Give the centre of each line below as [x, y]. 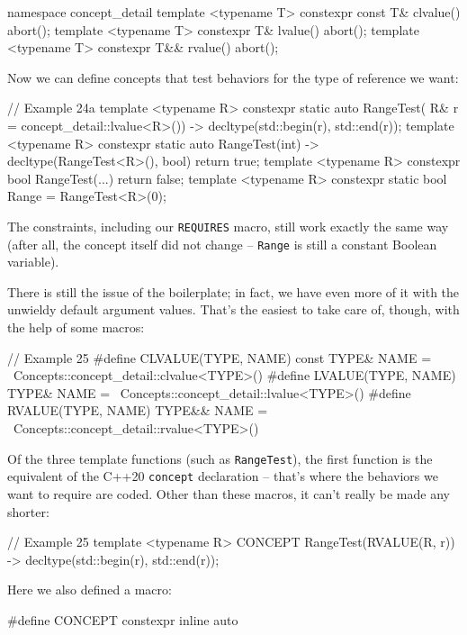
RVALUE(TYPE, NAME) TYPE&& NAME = [138, 410]
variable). [33, 262]
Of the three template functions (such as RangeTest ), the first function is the [220, 458]
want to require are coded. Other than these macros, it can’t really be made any [229, 493]
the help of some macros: [76, 327]
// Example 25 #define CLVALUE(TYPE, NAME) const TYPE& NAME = [220, 357]
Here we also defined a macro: [90, 590]
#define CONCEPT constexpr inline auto [123, 619]
